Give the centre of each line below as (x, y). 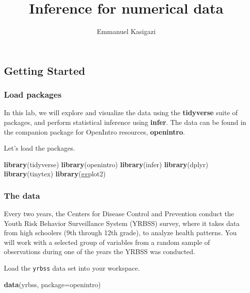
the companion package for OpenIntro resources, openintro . (94, 131)
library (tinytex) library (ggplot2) (55, 174)
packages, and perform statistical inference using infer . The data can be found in (125, 122)
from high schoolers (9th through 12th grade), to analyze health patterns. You (120, 233)
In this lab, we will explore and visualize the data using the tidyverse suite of (121, 112)
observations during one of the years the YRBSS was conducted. (100, 251)
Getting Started (45, 70)
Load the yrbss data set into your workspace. (72, 268)
